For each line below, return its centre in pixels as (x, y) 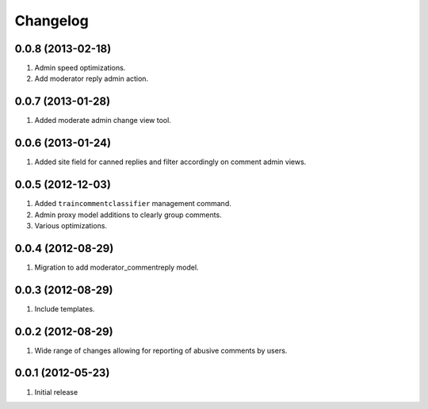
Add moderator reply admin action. (92, 78)
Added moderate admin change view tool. (103, 120)
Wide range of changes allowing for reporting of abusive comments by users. (161, 350)
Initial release (56, 392)
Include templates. (65, 308)
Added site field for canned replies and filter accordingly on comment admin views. (170, 162)
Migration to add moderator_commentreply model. (117, 267)
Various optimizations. (71, 225)
